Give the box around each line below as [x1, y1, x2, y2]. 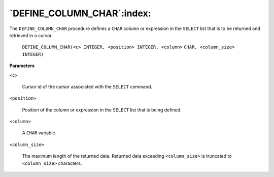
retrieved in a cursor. [9, 32, 53, 38]
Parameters [9, 63, 35, 69]
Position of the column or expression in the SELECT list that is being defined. [22, 107, 182, 113]
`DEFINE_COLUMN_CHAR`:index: [9, 8, 151, 19]
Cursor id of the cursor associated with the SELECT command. [22, 83, 152, 90]
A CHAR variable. [22, 130, 57, 136]
